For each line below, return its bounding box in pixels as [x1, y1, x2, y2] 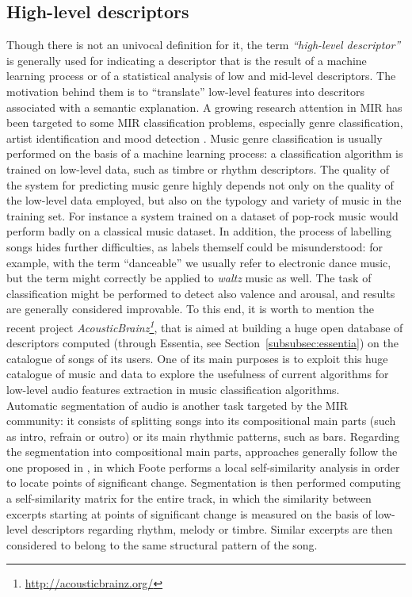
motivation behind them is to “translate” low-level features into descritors [6, 82, 365, 99]
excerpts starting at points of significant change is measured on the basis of [6, 505, 372, 522]
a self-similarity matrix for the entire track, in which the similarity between [6, 490, 372, 507]
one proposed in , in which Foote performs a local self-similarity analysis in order [6, 458, 400, 475]
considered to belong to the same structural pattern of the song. [6, 536, 318, 553]
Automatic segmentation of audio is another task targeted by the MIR [6, 396, 348, 413]
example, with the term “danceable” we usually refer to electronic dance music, [6, 254, 391, 270]
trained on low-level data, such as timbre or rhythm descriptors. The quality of [6, 160, 390, 177]
